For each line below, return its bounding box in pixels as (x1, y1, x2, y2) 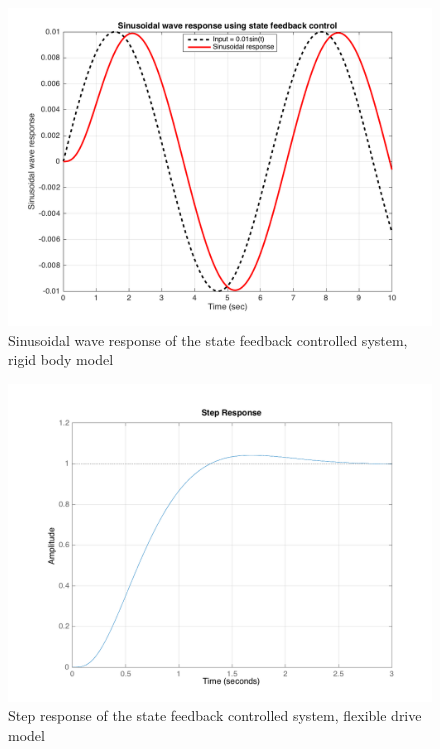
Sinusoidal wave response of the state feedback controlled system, (8, 329, 408, 350)
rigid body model (8, 349, 114, 370)
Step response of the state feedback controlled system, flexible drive (8, 705, 422, 726)
